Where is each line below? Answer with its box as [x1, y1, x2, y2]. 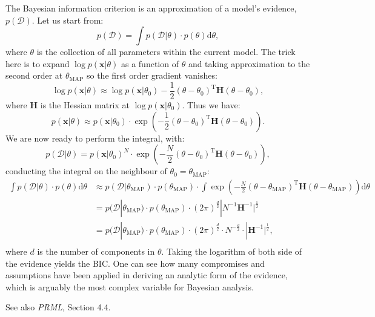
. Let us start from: [32, 13, 104, 26]
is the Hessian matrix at [40, 99, 130, 111]
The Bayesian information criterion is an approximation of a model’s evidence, [5, 2, 297, 14]
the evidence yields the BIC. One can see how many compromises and [5, 257, 265, 269]
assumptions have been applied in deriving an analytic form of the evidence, [5, 269, 288, 281]
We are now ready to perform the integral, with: [5, 131, 185, 144]
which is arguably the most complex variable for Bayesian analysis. [5, 280, 254, 293]
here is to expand [5, 57, 70, 70]
